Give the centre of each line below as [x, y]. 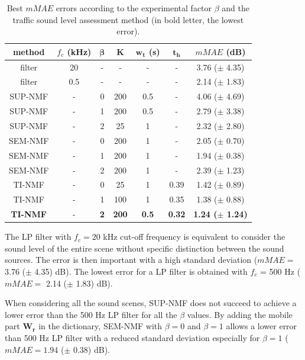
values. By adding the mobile [240, 314]
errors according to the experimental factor [134, 8]
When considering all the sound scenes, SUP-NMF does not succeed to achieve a [151, 303]
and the [236, 8]
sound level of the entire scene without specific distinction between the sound [145, 248]
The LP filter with [38, 237]
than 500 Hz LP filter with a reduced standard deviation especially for [132, 337]
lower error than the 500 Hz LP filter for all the [91, 314]
